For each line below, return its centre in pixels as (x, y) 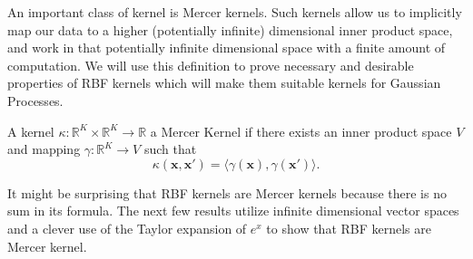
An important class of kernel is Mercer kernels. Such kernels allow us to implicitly (235, 12)
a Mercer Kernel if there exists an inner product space (301, 131)
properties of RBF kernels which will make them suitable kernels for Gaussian (224, 83)
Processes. (35, 100)
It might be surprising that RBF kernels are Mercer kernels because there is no (227, 192)
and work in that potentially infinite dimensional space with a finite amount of (227, 48)
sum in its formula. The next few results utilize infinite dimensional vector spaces (233, 211)
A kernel (31, 131)
